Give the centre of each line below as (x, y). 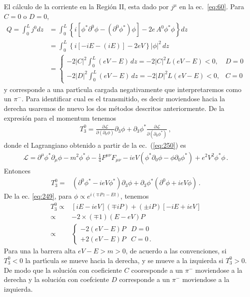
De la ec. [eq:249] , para (38, 196)
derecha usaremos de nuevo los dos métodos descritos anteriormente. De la (114, 108)
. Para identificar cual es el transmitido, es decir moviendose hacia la (123, 99)
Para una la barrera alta (40, 251)
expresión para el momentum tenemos (60, 117)
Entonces (17, 170)
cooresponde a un (157, 270)
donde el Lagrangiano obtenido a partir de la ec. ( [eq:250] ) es (95, 145)
